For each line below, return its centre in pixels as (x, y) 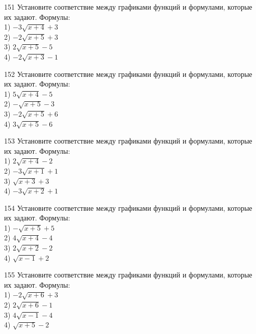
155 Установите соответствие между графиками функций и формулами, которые (128, 275)
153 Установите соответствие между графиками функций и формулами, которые (128, 141)
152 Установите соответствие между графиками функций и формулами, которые (128, 74)
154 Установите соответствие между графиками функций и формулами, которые (128, 207)
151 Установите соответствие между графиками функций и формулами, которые (128, 7)
